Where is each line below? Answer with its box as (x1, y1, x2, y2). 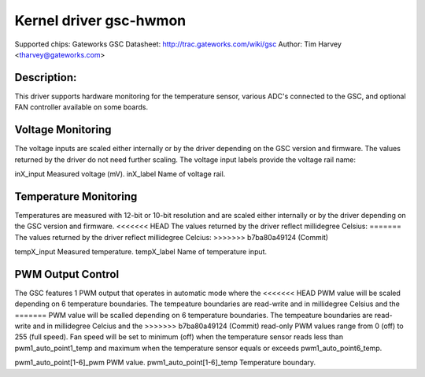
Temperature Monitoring (14, 190, 138, 203)
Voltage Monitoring (14, 123, 112, 137)
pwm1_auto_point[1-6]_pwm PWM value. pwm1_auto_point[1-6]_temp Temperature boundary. (14, 358, 316, 368)
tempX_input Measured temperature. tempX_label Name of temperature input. (14, 247, 268, 256)
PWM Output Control (14, 268, 120, 281)
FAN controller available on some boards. (14, 102, 149, 112)
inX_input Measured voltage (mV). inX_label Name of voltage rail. (14, 169, 226, 179)
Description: (14, 71, 77, 84)
